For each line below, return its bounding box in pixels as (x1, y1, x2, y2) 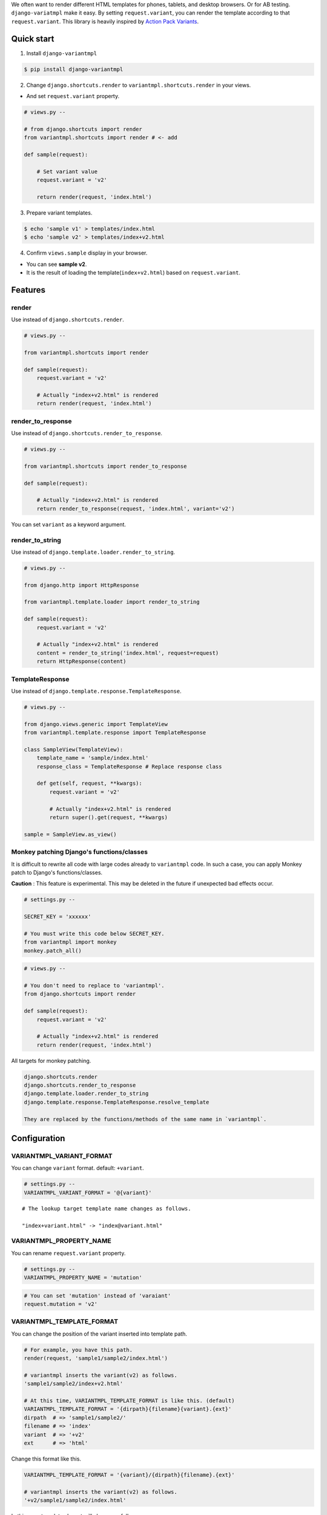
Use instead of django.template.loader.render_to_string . (11, 548, 176, 556)
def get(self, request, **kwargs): (36, 780, 142, 787)
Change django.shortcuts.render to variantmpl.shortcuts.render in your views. (26, 81, 251, 88)
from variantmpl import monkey (24, 939, 117, 945)
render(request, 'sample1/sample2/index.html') (24, 1355, 168, 1362)
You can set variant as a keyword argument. (11, 521, 127, 528)
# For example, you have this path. (24, 1346, 133, 1353)
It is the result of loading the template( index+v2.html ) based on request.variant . (26, 269, 240, 276)
